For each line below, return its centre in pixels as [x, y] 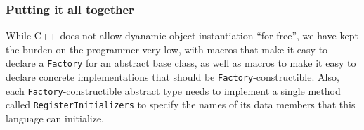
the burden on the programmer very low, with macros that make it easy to [167, 49]
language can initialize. [55, 118]
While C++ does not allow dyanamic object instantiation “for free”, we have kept [182, 35]
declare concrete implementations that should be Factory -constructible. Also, [173, 77]
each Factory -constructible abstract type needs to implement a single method [173, 90]
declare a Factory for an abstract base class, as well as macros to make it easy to [181, 63]
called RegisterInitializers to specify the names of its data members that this [181, 104]
